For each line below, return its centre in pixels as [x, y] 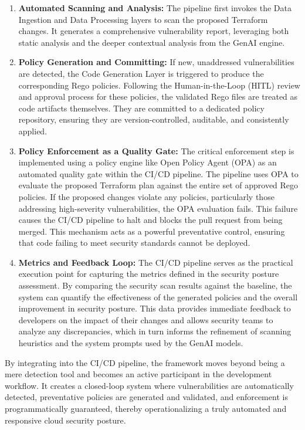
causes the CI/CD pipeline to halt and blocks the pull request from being [150, 220]
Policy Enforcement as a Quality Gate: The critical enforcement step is [156, 150]
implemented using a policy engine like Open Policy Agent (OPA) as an [148, 162]
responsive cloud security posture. [65, 420]
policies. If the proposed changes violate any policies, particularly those [146, 196]
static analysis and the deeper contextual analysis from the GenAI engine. [152, 42]
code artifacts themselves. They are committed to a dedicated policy [141, 108]
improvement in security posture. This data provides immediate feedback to [155, 308]
